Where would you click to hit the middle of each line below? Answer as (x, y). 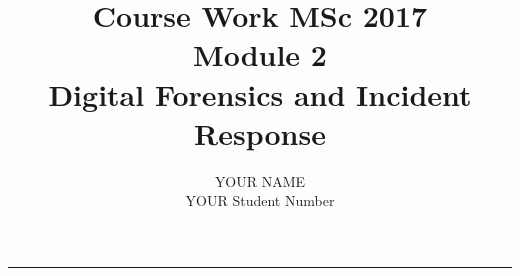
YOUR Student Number (260, 200)
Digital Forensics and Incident (260, 93)
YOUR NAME (260, 180)
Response (260, 132)
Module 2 (260, 54)
